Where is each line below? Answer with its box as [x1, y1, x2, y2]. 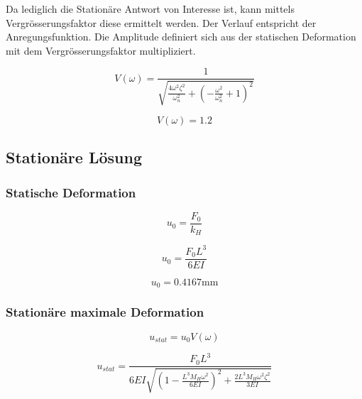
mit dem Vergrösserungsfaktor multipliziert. [6, 43, 196, 58]
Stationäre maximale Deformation [6, 303, 204, 321]
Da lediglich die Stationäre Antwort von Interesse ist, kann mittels [6, 1, 295, 16]
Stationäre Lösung [6, 146, 142, 168]
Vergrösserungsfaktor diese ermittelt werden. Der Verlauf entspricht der [6, 15, 317, 30]
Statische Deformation [6, 183, 136, 201]
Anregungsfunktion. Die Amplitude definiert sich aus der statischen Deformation [6, 29, 356, 44]
